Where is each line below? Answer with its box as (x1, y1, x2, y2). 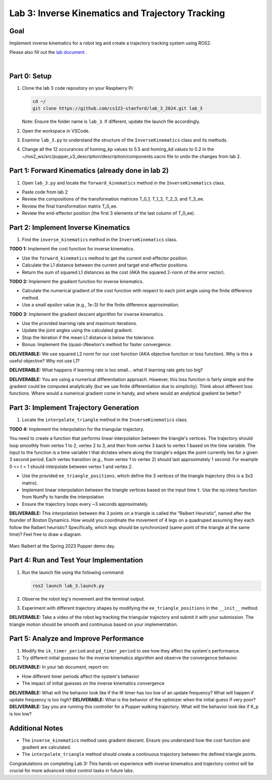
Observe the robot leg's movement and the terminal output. (22, 596, 146, 602)
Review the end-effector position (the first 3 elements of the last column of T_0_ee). (22, 210, 195, 216)
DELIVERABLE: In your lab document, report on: (9, 664, 109, 670)
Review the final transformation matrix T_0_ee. (22, 203, 118, 209)
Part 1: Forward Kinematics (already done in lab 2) (9, 166, 169, 175)
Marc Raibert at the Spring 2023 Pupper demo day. (9, 543, 115, 549)
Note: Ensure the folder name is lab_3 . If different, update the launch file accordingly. (22, 118, 200, 124)
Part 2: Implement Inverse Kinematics (9, 223, 130, 232)
